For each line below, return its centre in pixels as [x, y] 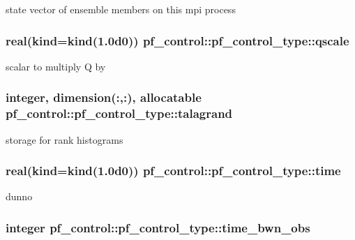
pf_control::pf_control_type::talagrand [119, 113]
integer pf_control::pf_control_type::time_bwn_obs [158, 227]
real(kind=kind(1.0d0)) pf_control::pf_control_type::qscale [177, 40]
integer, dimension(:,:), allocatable [104, 97]
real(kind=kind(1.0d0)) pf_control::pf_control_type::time [173, 171]
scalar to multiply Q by [56, 66]
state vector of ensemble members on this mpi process [121, 9]
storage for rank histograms [65, 139]
